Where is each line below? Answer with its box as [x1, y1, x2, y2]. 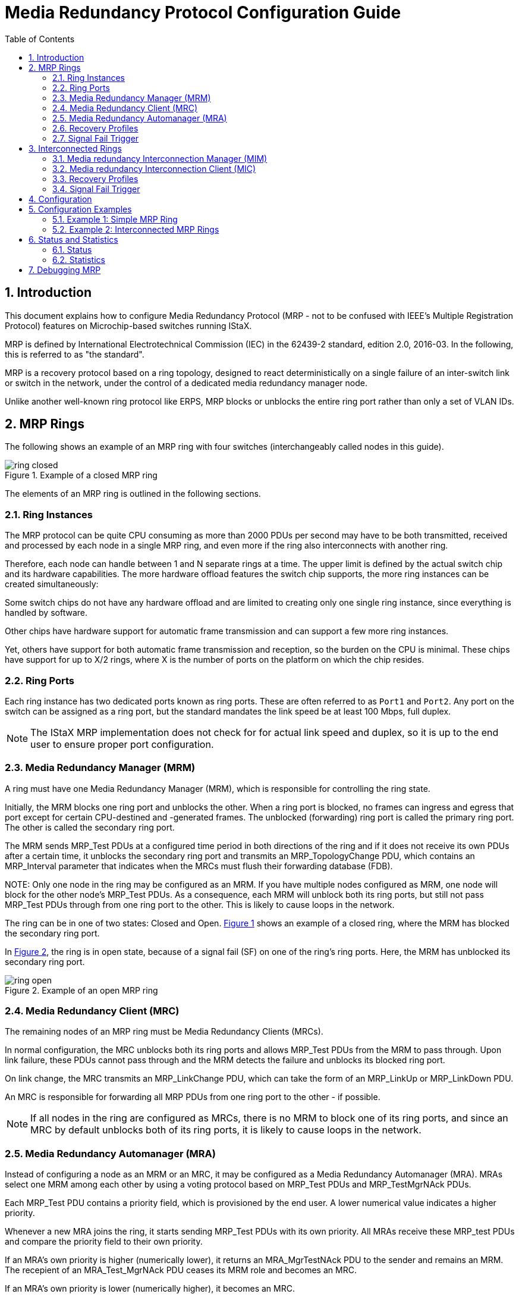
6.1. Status [52, 244, 92, 255]
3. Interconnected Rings [29, 143, 122, 153]
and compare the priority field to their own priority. [5, 1236, 203, 1247]
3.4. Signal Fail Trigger [52, 183, 140, 194]
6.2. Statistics [52, 254, 105, 265]
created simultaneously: [5, 579, 99, 590]
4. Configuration [29, 193, 92, 204]
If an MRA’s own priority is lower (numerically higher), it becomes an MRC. [5, 1283, 295, 1294]
